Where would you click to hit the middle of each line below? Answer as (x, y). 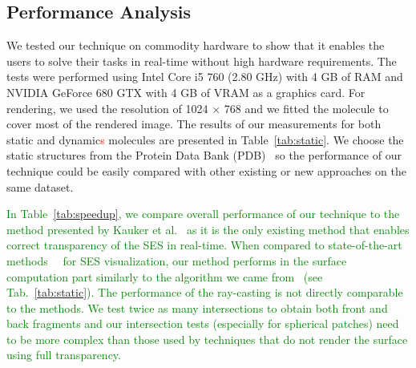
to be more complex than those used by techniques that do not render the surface (207, 339)
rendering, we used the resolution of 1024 (107, 108)
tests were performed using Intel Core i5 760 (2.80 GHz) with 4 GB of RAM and (205, 77)
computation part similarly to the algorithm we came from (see (165, 276)
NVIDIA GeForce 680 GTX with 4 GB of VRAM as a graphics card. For (186, 92)
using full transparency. (64, 355)
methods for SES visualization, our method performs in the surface (177, 260)
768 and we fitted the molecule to (306, 108)
